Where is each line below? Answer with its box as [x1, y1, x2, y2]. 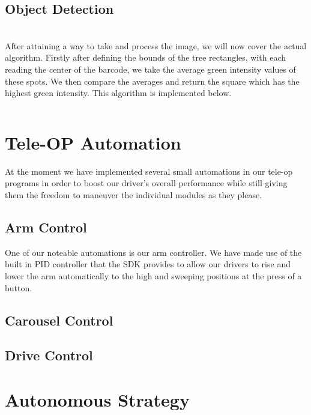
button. [5, 281, 32, 294]
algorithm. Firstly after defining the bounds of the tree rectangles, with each [5, 51, 286, 64]
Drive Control [5, 346, 93, 365]
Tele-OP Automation [5, 130, 181, 154]
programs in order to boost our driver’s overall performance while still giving [5, 177, 288, 189]
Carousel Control [5, 310, 113, 329]
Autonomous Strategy [5, 387, 190, 411]
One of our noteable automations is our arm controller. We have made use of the [5, 246, 302, 258]
